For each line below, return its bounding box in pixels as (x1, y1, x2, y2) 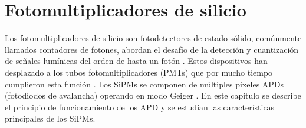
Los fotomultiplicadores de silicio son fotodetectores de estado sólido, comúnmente (5, 32, 302, 44)
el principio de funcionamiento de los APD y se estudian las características (5, 100, 275, 113)
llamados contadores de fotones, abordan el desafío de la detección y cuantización (5, 43, 299, 55)
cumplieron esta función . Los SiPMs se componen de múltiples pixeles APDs (5, 78, 284, 90)
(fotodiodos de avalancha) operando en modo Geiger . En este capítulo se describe (5, 89, 301, 102)
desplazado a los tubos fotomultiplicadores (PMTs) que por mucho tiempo (5, 66, 273, 78)
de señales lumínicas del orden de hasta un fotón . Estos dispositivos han (5, 55, 268, 67)
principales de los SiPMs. (5, 112, 96, 124)
